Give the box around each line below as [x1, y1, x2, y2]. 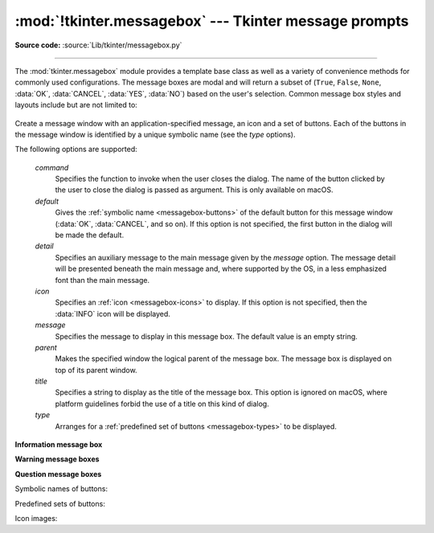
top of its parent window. [55, 365, 137, 375]
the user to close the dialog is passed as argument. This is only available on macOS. [55, 185, 334, 195]
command [35, 162, 69, 172]
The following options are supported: [14, 145, 137, 154]
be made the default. [55, 230, 125, 240]
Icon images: [14, 514, 58, 523]
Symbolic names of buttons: [14, 484, 108, 494]
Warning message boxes [14, 454, 100, 464]
